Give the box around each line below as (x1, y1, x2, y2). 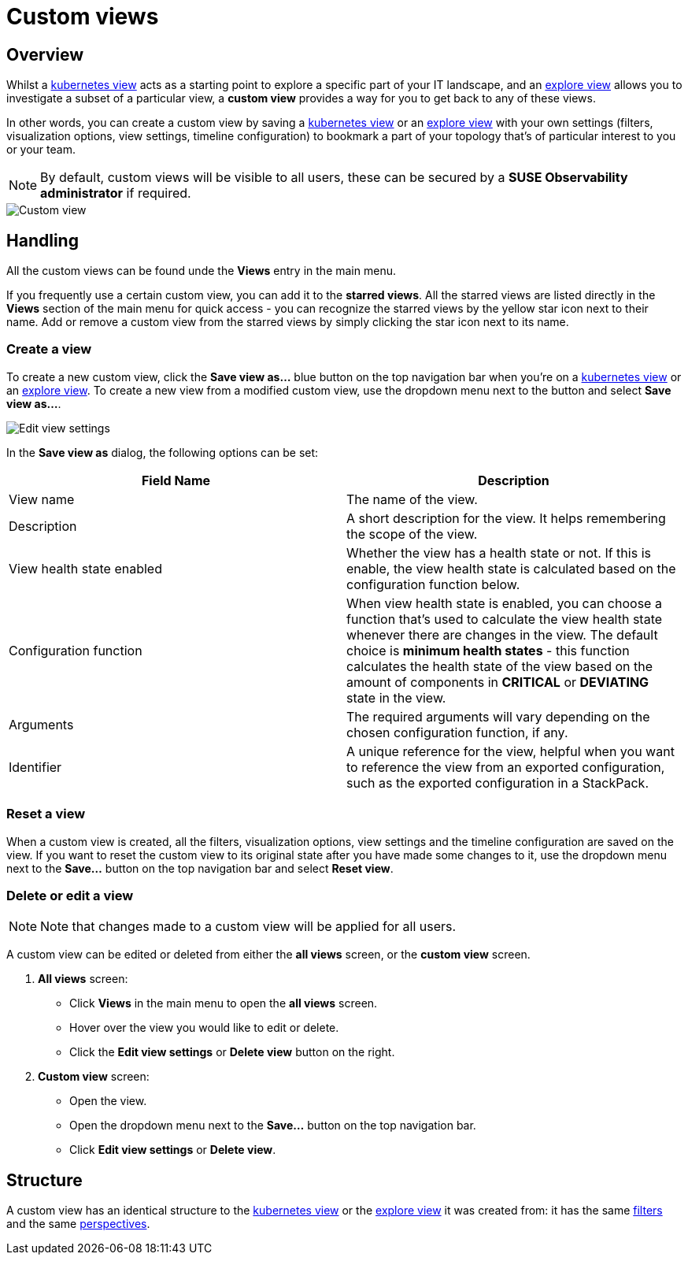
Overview (6, 44, 84, 65)
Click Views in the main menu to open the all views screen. (69, 996, 378, 1011)
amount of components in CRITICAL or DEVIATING (346, 673, 649, 690)
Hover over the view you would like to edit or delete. (69, 1021, 339, 1035)
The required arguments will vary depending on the (346, 708, 650, 725)
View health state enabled (9, 560, 162, 577)
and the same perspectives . (6, 1217, 150, 1231)
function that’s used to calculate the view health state (346, 610, 663, 627)
